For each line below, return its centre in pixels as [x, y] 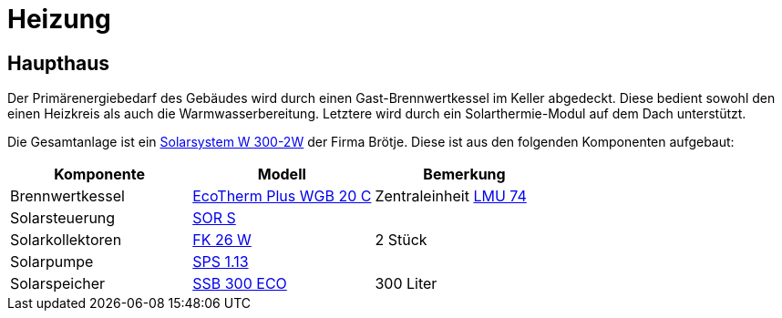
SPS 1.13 [221, 262]
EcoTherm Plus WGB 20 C [282, 196]
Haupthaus [59, 63]
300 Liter [406, 284]
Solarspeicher [58, 284]
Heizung [59, 19]
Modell [282, 174]
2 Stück [401, 240]
